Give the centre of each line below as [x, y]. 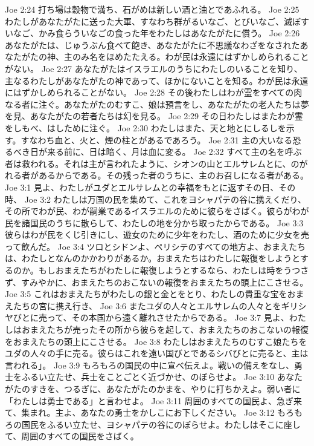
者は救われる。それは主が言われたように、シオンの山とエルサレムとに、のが [156, 163]
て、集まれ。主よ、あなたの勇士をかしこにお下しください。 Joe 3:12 [140, 412]
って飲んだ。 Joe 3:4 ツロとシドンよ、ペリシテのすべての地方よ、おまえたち [155, 246]
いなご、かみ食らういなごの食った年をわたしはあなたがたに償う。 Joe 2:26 [152, 33]
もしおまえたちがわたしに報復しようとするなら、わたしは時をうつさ [174, 270]
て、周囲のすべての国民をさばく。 [72, 436]
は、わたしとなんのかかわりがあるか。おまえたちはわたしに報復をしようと [152, 258]
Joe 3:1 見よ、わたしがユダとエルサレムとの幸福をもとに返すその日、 [142, 187]
